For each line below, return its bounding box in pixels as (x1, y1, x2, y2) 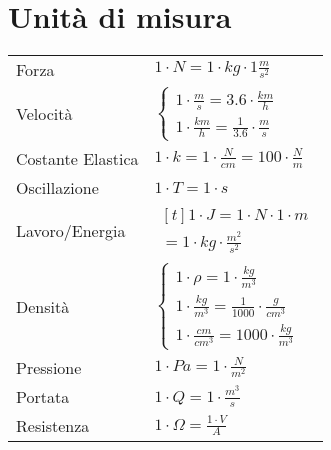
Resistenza (16, 413, 90, 437)
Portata (16, 384, 70, 408)
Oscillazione (16, 175, 99, 199)
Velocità (16, 102, 73, 126)
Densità (16, 294, 70, 318)
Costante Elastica (16, 146, 139, 170)
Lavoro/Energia (16, 219, 126, 243)
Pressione (16, 355, 82, 379)
